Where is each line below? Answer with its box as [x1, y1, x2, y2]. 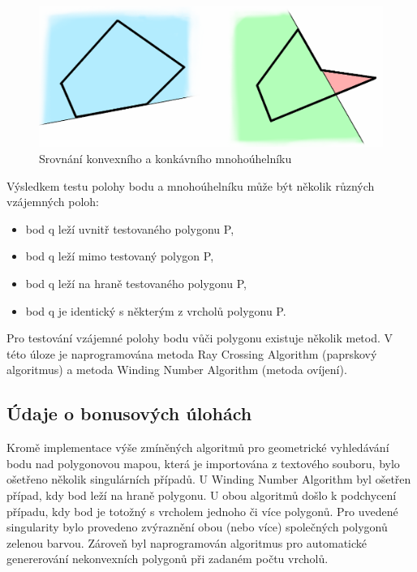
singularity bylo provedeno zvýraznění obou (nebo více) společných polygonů [6, 518, 388, 535]
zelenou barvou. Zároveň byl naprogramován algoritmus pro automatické [6, 534, 368, 551]
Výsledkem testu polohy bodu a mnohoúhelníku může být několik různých [6, 177, 375, 194]
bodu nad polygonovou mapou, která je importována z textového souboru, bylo [6, 454, 400, 471]
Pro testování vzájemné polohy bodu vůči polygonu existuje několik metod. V [6, 329, 393, 346]
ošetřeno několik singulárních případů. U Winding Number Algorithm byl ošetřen [6, 471, 411, 488]
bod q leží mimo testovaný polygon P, [25, 247, 214, 264]
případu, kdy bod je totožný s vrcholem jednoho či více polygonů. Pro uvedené [6, 502, 398, 519]
